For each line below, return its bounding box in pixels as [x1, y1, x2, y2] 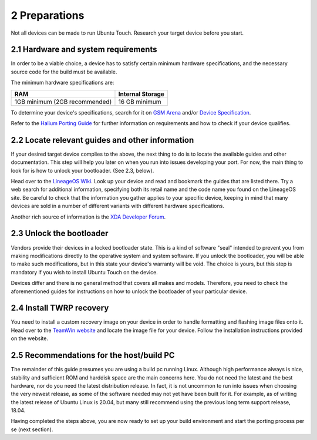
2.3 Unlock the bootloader [11, 229, 109, 239]
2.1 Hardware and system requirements [11, 45, 157, 55]
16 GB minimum [118, 98, 161, 106]
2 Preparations [11, 9, 85, 22]
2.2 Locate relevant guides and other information [11, 135, 194, 145]
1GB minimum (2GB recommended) [14, 98, 112, 106]
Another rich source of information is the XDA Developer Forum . [11, 213, 166, 220]
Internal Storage [118, 90, 164, 98]
